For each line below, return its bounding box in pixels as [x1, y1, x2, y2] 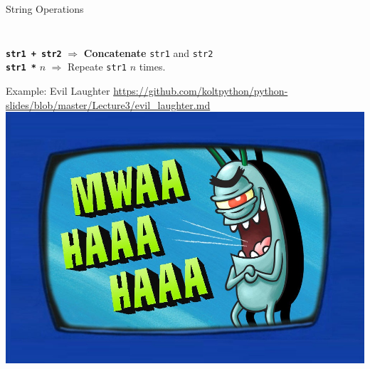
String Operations [6, 1, 84, 16]
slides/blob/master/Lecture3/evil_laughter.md [6, 97, 211, 112]
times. [139, 59, 166, 74]
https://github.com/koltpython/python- [113, 83, 288, 98]
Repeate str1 [68, 59, 127, 74]
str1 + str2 [6, 48, 62, 59]
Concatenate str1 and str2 [83, 45, 213, 60]
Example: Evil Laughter [6, 83, 110, 98]
